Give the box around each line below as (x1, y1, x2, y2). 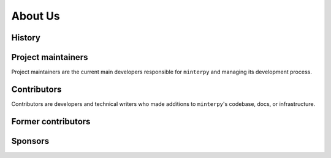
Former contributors (11, 116, 91, 127)
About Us (11, 9, 61, 23)
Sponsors (11, 135, 49, 146)
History (11, 32, 41, 43)
